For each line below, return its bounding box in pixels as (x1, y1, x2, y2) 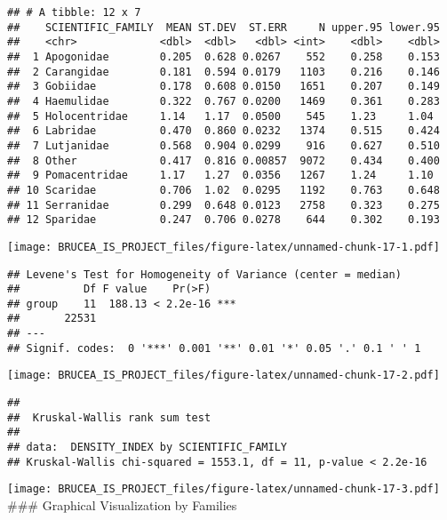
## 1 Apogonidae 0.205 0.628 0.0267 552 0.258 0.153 (7, 50, 440, 63)
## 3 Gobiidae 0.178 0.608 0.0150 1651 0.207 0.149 (7, 80, 440, 93)
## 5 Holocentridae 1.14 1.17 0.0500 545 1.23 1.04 (7, 109, 434, 123)
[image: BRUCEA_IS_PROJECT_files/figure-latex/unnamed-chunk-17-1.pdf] (7, 240, 440, 253)
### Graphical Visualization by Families (7, 496, 237, 515)
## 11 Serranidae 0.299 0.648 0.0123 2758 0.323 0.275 (7, 198, 440, 212)
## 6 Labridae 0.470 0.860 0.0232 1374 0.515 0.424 (7, 124, 440, 138)
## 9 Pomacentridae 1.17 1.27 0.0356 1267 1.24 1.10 (7, 169, 434, 182)
